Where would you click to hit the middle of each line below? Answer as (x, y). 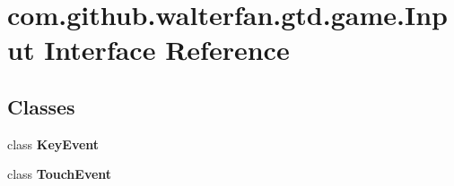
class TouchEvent (60, 174)
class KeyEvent (53, 144)
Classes (41, 106)
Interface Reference (167, 50)
